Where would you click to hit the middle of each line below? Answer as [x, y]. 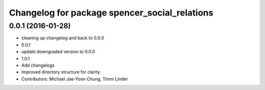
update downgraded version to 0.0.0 [58, 52]
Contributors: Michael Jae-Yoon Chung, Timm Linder [75, 79]
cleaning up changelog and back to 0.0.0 [63, 38]
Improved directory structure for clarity [61, 72]
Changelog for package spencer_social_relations [111, 13]
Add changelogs [38, 65]
